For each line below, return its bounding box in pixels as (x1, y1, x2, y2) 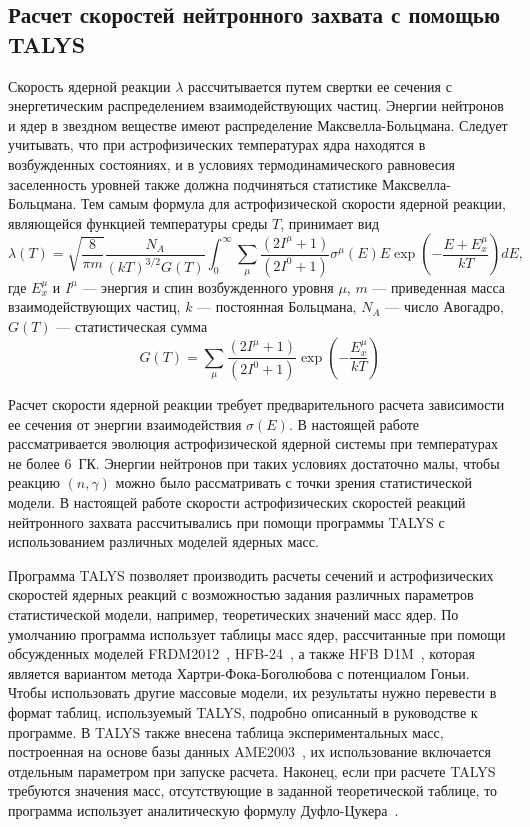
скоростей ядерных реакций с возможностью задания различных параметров (8, 584, 474, 605)
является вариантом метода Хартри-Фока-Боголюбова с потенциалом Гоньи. (8, 662, 470, 683)
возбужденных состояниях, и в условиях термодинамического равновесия (8, 153, 455, 174)
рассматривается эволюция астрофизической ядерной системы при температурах (8, 433, 498, 454)
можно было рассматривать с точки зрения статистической (115, 472, 473, 493)
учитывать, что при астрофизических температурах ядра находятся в (8, 134, 426, 155)
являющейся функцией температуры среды (8, 212, 268, 233)
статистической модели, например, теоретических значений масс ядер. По (8, 603, 459, 624)
